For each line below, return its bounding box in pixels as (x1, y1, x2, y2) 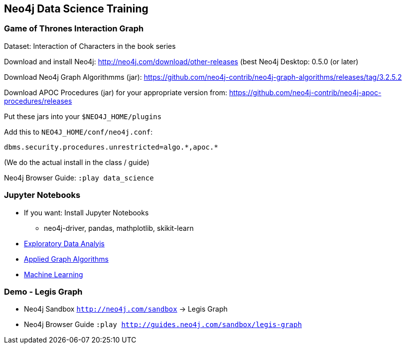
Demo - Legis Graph (4, 286, 83, 297)
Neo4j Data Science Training (4, 2, 148, 15)
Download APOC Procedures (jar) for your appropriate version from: (4, 88, 228, 97)
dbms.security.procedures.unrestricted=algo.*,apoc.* (4, 143, 218, 151)
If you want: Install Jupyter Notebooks (24, 208, 149, 217)
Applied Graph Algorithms (24, 254, 109, 263)
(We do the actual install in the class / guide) (4, 158, 149, 167)
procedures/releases (4, 96, 72, 105)
